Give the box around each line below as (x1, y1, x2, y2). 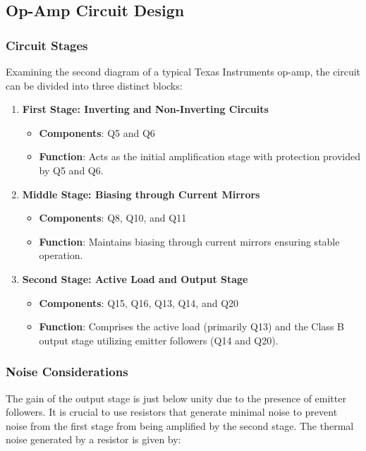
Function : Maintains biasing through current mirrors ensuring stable (39, 234, 340, 248)
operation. (39, 248, 83, 263)
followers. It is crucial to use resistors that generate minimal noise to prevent (6, 404, 338, 419)
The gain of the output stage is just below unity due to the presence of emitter (6, 390, 346, 405)
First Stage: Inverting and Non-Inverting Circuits (22, 102, 269, 116)
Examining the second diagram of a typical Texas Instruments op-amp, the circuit (6, 64, 361, 78)
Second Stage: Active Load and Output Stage (22, 271, 248, 286)
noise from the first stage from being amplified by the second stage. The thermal (6, 418, 354, 433)
